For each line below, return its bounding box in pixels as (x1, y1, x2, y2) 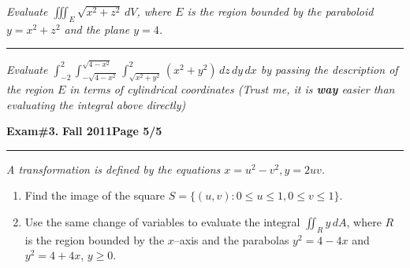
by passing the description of (260, 61, 398, 77)
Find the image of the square (24, 187, 166, 204)
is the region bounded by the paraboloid (187, 3, 374, 19)
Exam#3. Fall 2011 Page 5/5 (6, 123, 162, 139)
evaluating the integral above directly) (6, 96, 186, 112)
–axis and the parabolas (173, 231, 289, 248)
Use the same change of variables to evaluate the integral (24, 214, 300, 230)
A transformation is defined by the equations (6, 160, 221, 177)
